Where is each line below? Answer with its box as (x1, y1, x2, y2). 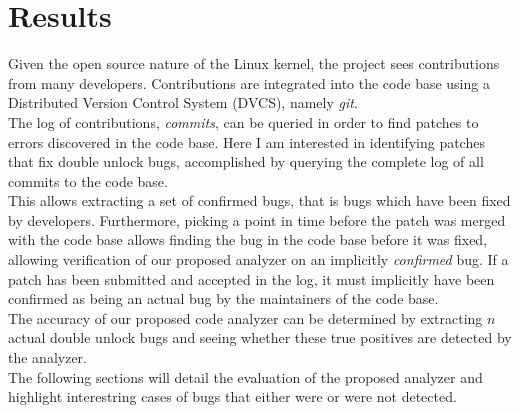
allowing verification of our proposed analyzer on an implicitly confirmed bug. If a (8, 249, 509, 270)
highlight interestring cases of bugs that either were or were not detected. (8, 386, 457, 407)
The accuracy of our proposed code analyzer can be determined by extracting (8, 307, 483, 328)
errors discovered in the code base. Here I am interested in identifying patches (8, 131, 485, 152)
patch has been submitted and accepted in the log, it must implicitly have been (8, 268, 495, 289)
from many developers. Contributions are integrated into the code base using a (8, 72, 490, 93)
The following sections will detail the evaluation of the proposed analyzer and (8, 366, 483, 387)
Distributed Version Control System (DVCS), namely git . (8, 92, 358, 113)
